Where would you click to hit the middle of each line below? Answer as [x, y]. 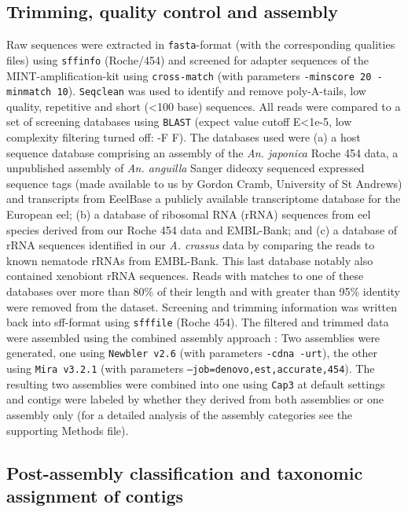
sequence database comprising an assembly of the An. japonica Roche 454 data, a [202, 152]
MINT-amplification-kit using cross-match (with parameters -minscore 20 [189, 75]
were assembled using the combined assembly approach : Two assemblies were [193, 337]
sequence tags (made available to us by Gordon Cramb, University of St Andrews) [204, 183]
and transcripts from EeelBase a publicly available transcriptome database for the [204, 199]
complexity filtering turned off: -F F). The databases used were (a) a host [184, 137]
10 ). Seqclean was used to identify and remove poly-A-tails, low [211, 91]
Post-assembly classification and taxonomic [185, 472]
